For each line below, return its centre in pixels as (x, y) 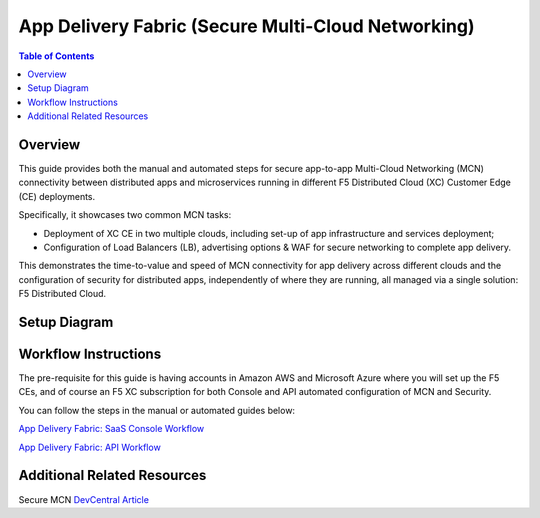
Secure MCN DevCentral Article (84, 499)
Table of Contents (56, 56)
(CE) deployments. (57, 196)
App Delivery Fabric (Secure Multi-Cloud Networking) (246, 26)
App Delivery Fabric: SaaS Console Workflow (111, 429)
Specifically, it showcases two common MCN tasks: (125, 215)
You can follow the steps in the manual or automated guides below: (156, 410)
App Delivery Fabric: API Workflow (90, 447)
